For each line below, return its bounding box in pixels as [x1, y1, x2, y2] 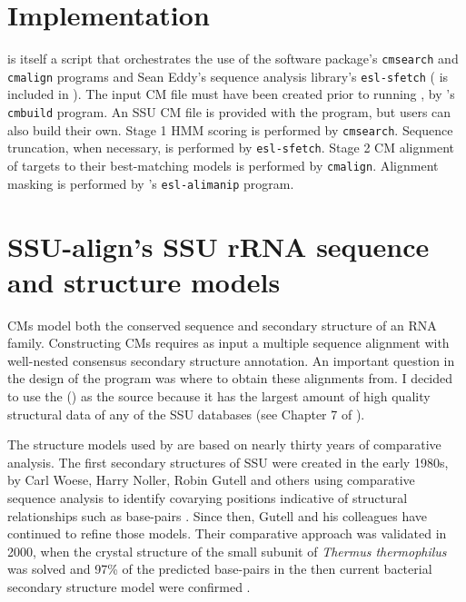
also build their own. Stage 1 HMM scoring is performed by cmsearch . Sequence [7, 120, 453, 139]
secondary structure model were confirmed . [7, 577, 251, 596]
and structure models [7, 262, 281, 300]
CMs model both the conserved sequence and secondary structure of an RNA [7, 315, 437, 334]
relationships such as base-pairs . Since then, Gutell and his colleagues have [7, 506, 427, 525]
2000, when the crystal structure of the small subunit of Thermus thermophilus [7, 541, 447, 560]
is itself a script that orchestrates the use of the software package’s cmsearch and [7, 49, 459, 68]
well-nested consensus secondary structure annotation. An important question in [7, 350, 455, 370]
